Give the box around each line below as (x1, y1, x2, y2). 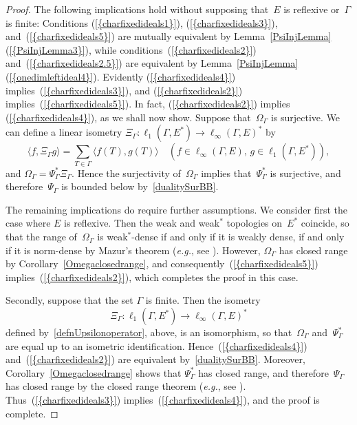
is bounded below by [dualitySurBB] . (61, 179, 219, 194)
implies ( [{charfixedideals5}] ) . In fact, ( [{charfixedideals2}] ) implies (6, 96, 290, 111)
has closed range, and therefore (198, 365, 329, 380)
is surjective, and (270, 165, 341, 180)
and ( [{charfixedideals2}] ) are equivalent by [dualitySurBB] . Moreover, (6, 352, 305, 366)
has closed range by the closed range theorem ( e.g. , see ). (6, 379, 246, 393)
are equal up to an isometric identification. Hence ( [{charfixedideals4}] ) (6, 338, 307, 353)
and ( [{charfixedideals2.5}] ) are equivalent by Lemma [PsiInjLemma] (6, 56, 299, 70)
